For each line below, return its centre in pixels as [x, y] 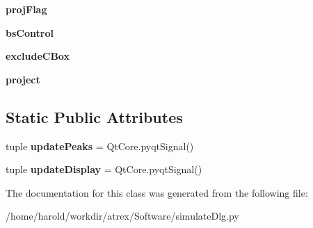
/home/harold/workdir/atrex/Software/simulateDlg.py [122, 216]
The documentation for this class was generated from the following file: [157, 192]
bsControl [30, 32]
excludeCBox [38, 56]
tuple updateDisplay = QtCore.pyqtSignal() [104, 169]
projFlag [26, 9]
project [23, 79]
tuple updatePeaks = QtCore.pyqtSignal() [100, 146]
